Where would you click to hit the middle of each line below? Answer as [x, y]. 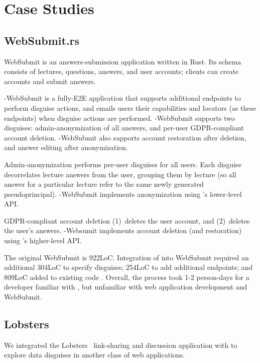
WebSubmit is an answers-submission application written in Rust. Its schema [123, 61]
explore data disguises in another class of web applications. [95, 355]
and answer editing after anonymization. [66, 147]
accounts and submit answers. [50, 81]
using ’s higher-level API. [43, 240]
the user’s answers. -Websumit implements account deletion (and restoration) [123, 230]
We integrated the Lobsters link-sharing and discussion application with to [121, 345]
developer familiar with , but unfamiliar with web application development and [126, 287]
